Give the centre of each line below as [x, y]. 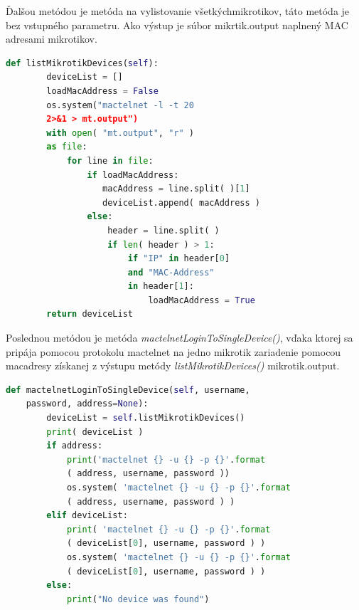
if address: [75, 446]
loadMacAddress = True [202, 300]
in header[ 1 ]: [161, 286]
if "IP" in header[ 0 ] [179, 259]
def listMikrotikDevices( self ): [82, 63]
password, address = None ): [87, 404]
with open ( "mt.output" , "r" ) [120, 133]
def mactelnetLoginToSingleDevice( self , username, [128, 390]
